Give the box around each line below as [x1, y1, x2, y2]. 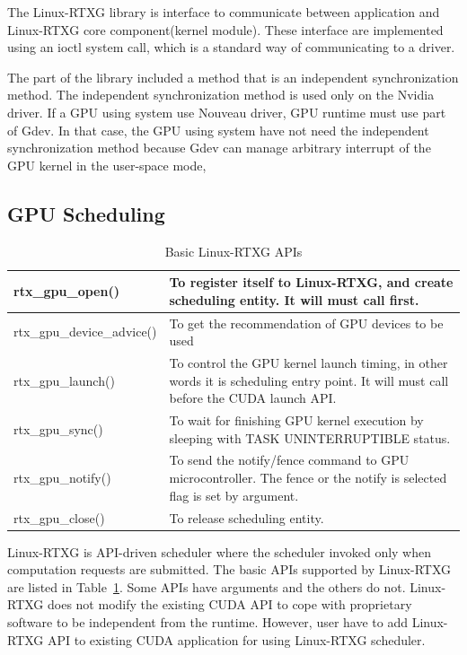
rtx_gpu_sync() [13, 419, 103, 438]
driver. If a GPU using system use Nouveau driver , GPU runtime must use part [7, 102, 446, 121]
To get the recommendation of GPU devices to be [169, 313, 444, 332]
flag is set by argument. [169, 485, 299, 504]
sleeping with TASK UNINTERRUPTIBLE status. [169, 428, 451, 447]
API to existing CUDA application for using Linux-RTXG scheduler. [48, 630, 426, 649]
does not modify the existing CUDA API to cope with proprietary [48, 595, 412, 614]
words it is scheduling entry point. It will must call [169, 371, 449, 389]
